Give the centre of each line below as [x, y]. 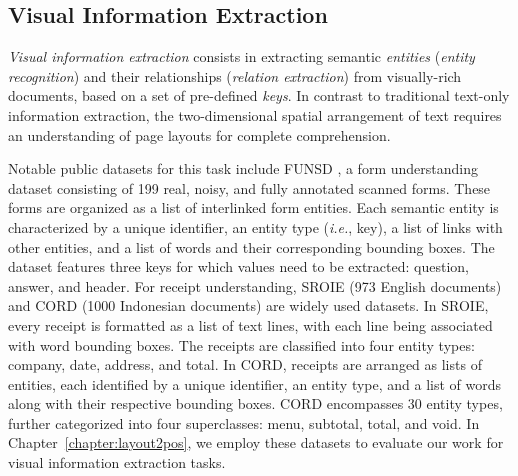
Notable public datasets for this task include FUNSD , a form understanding [243, 168]
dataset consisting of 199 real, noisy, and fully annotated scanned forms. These [249, 187]
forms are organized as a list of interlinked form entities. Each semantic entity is [253, 207]
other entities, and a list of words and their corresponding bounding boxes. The [251, 246]
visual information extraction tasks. [117, 462]
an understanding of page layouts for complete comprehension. [199, 134]
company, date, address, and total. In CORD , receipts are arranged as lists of [245, 364]
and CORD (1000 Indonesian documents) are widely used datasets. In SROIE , [248, 305]
